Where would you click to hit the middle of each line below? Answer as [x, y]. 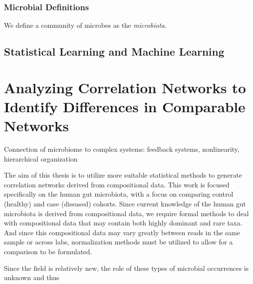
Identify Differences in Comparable [125, 106]
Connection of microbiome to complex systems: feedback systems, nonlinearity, [122, 149]
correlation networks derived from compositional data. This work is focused [117, 184]
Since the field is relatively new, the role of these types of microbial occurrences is [126, 268]
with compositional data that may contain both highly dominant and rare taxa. [123, 223]
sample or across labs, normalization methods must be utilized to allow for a [118, 242]
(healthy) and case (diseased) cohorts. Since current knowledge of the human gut [125, 204]
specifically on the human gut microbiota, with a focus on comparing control [119, 194]
